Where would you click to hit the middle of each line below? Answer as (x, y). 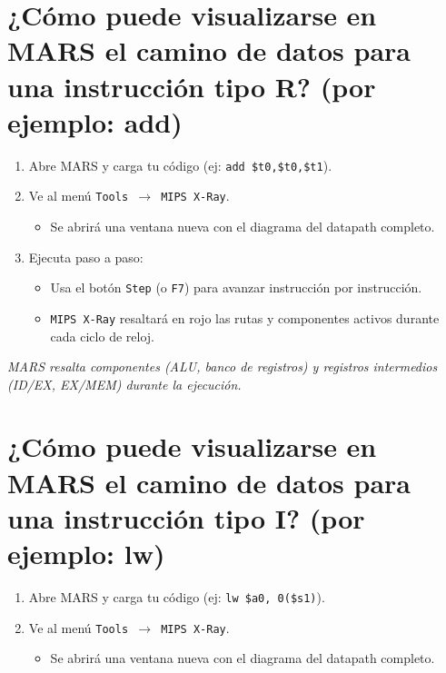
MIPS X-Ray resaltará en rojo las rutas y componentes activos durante (245, 317)
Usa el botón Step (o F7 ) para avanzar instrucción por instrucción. (236, 287)
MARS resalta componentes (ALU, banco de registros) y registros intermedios (223, 366)
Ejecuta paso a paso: (86, 257)
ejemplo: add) (95, 121)
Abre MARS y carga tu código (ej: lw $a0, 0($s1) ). (177, 596)
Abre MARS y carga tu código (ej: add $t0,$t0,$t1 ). (180, 165)
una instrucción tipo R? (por (192, 86)
